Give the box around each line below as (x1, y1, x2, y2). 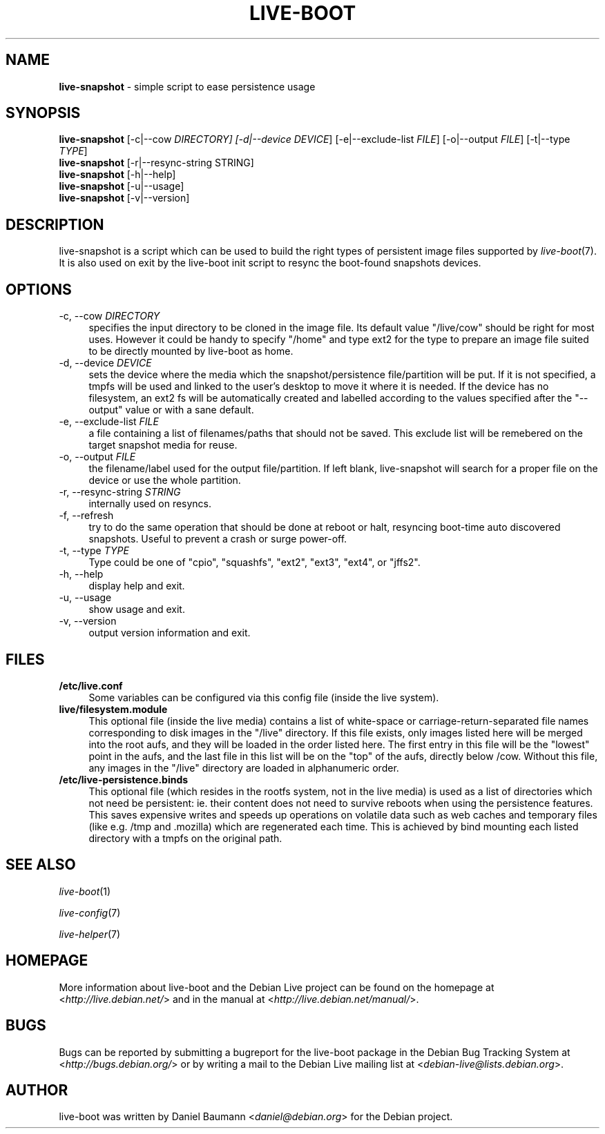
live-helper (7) (59, 928, 121, 940)
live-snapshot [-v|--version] (59, 192, 190, 204)
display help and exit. (88, 580, 185, 592)
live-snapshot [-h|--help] (59, 168, 176, 181)
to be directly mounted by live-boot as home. (88, 345, 294, 358)
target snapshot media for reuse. (88, 439, 238, 451)
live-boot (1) (59, 885, 111, 897)
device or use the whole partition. (88, 474, 241, 487)
